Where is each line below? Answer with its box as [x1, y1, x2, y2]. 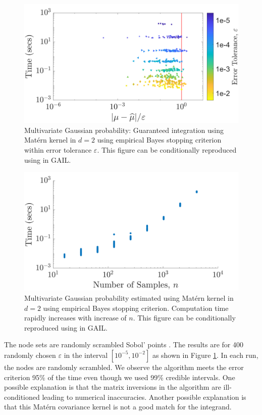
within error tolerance [24, 144, 92, 155]
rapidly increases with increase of [24, 312, 127, 323]
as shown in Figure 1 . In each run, [152, 349, 258, 360]
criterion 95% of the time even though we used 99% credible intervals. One [4, 372, 235, 382]
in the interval [64, 349, 108, 360]
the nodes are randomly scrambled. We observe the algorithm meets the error [4, 361, 244, 372]
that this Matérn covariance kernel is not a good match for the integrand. [4, 401, 232, 412]
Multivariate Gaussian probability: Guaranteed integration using [24, 124, 224, 135]
